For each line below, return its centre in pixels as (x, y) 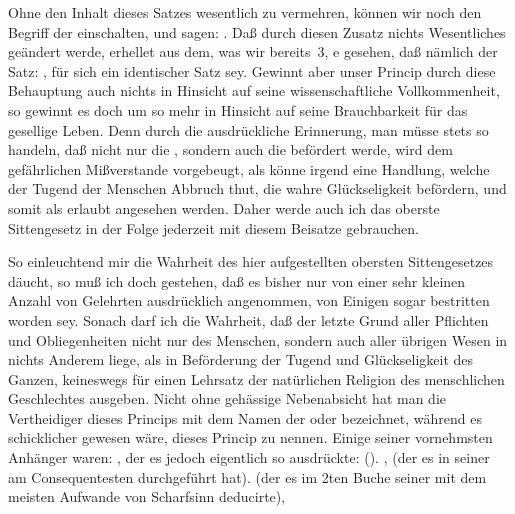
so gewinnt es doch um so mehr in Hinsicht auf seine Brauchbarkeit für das (238, 109)
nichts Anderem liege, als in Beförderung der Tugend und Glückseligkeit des (241, 359)
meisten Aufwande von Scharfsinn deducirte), (147, 496)
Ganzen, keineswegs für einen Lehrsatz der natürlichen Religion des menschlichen (256, 378)
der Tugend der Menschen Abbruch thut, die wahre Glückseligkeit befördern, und (257, 188)
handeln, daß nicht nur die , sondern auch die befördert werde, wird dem (230, 149)
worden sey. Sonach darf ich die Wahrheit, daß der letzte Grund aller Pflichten (248, 319)
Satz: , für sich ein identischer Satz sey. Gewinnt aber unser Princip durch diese (252, 70)
